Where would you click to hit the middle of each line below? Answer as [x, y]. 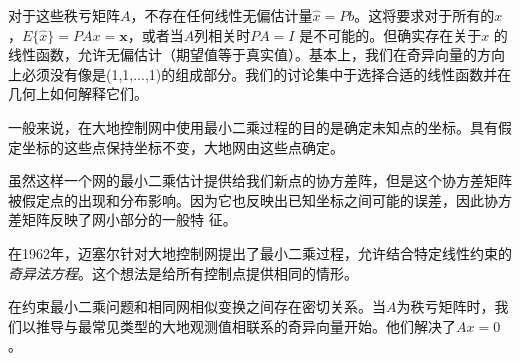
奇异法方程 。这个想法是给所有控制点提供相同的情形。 [183, 272]
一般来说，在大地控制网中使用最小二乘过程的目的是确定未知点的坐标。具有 [253, 126]
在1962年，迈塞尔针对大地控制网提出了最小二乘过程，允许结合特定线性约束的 [260, 252]
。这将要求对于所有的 [424, 15]
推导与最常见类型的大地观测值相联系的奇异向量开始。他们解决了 [245, 325]
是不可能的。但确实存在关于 [390, 34]
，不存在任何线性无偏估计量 [221, 15]
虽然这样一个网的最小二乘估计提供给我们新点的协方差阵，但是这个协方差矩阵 [260, 180]
